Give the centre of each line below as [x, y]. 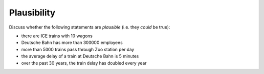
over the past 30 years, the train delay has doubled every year [84, 63]
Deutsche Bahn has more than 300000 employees [72, 43]
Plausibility [32, 13]
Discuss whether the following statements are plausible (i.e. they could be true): [90, 27]
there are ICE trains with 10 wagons [57, 36]
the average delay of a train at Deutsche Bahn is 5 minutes [80, 56]
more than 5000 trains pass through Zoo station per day [78, 49]
